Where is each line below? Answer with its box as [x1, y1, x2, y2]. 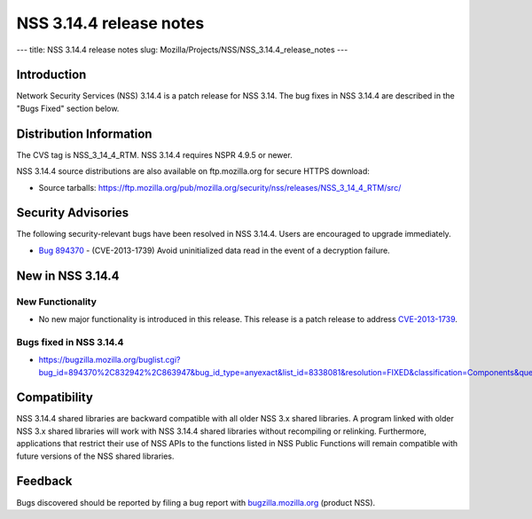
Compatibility [16, 390, 93, 405]
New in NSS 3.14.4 [16, 268, 120, 283]
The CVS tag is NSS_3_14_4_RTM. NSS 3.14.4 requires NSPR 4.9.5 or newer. [16, 149, 293, 160]
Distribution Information [16, 126, 153, 141]
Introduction [16, 67, 87, 83]
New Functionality [16, 295, 98, 308]
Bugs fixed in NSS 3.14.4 [16, 335, 124, 348]
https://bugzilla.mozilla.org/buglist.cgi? [38, 355, 181, 366]
